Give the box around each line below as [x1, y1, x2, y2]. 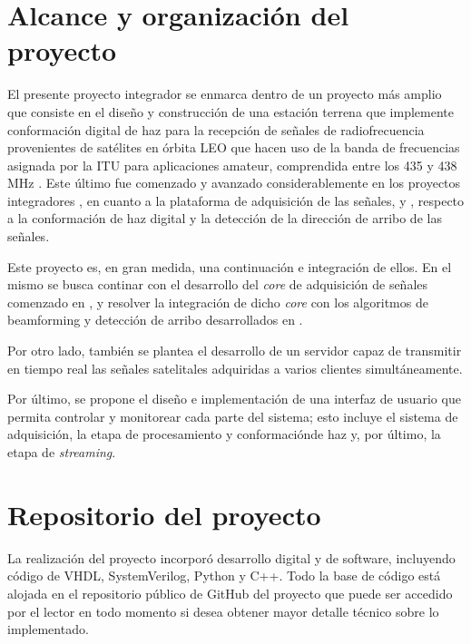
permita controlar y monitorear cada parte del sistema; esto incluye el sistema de [7, 406, 458, 425]
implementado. [7, 620, 89, 639]
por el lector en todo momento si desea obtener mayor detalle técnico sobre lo [7, 601, 439, 620]
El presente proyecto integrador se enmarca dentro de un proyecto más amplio [7, 84, 442, 103]
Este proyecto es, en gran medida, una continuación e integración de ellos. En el [7, 257, 452, 276]
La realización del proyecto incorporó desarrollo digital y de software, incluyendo [7, 548, 456, 567]
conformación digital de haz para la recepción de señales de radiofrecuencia [7, 120, 425, 139]
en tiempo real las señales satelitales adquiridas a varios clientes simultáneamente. [7, 358, 463, 377]
